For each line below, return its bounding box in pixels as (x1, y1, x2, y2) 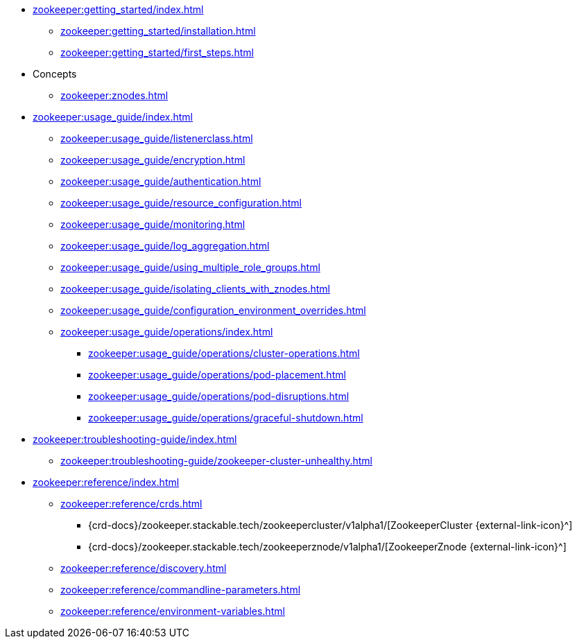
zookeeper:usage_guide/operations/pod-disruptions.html (88, 390, 350, 402)
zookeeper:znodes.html (60, 89, 169, 101)
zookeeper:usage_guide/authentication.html (60, 175, 261, 187)
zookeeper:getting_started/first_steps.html (60, 46, 254, 58)
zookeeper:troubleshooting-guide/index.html (33, 433, 237, 445)
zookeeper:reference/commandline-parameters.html (60, 584, 301, 595)
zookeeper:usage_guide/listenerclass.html (60, 132, 253, 144)
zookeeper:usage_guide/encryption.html (60, 154, 246, 166)
